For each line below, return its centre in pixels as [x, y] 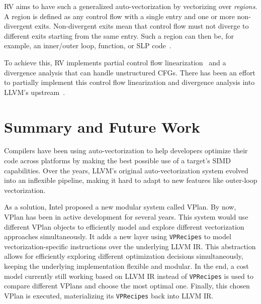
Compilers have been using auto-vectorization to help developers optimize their [126, 150]
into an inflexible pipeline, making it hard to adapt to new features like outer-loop [131, 180]
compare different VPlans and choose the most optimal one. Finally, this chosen [127, 286]
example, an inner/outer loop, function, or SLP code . [88, 45]
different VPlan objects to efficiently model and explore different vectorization [124, 226]
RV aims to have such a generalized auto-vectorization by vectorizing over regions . [131, 6]
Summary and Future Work [102, 126]
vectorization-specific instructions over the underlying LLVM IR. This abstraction [130, 246]
